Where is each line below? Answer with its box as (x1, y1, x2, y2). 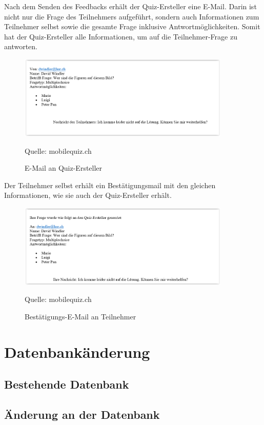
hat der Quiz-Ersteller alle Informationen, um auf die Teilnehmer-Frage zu (4, 31, 237, 42)
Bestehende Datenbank (4, 376, 129, 392)
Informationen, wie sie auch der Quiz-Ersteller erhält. (4, 190, 172, 200)
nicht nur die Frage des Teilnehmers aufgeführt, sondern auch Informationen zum (4, 11, 259, 22)
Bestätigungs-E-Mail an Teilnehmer (25, 311, 136, 322)
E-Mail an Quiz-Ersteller (25, 163, 103, 173)
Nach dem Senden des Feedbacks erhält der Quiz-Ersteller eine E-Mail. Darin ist (4, 1, 257, 11)
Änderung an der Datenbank (4, 407, 160, 422)
